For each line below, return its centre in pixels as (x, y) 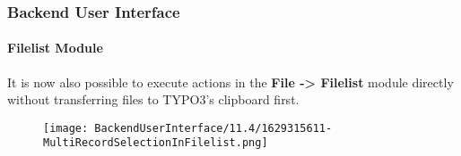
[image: (66, 128)
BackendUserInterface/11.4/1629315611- (213, 128)
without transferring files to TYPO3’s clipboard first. (153, 99)
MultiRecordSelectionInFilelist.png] (156, 143)
